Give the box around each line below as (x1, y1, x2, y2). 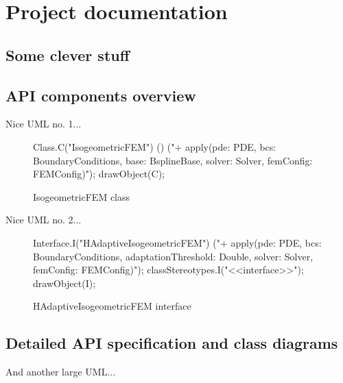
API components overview (5, 84, 196, 106)
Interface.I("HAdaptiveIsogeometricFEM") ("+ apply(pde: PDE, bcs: (33, 235, 322, 249)
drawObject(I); (33, 275, 96, 290)
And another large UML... (5, 365, 116, 379)
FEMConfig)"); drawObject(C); (33, 166, 165, 181)
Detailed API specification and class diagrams (5, 332, 338, 354)
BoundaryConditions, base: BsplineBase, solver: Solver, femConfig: (33, 153, 313, 167)
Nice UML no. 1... (5, 116, 82, 131)
